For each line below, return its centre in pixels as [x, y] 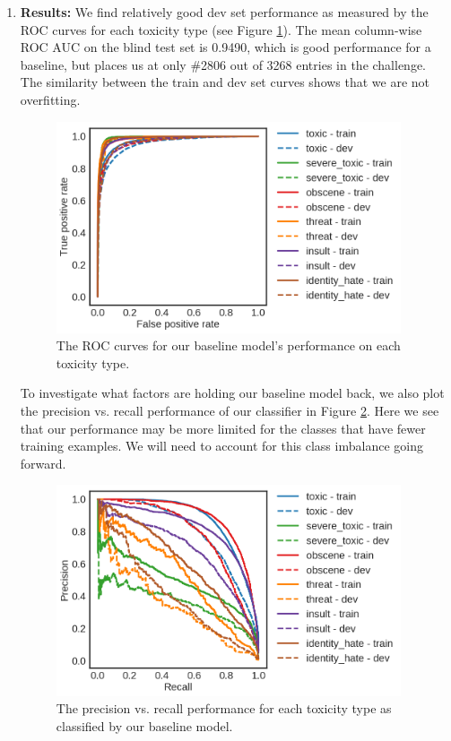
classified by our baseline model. [144, 725]
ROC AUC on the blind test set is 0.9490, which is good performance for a [225, 47]
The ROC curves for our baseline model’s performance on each [228, 345]
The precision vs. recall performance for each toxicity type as [224, 708]
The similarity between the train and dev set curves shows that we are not [225, 82]
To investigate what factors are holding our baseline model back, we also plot [232, 393]
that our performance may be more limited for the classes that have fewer [223, 428]
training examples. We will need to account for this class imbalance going [221, 446]
